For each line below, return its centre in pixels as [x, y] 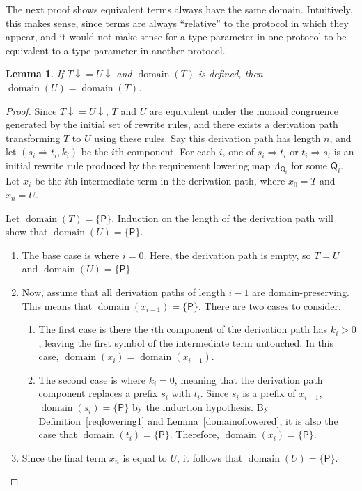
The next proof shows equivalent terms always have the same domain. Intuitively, [179, 9]
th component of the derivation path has [241, 329]
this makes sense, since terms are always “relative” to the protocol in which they [177, 23]
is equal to [145, 457]
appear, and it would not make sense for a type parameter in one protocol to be [176, 37]
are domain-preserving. [301, 291]
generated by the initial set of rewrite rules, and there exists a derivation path [172, 124]
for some [309, 165]
